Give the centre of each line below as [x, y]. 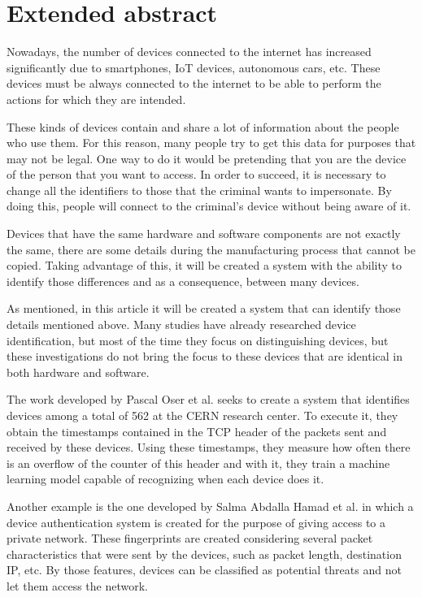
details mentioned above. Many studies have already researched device [181, 324]
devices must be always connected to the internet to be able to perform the [194, 83]
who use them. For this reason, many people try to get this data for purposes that [211, 143]
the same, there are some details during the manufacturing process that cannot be [211, 249]
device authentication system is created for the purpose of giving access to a [196, 522]
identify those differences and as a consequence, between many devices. [183, 281]
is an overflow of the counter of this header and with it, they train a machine [198, 463]
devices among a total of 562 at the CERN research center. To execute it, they [202, 415]
